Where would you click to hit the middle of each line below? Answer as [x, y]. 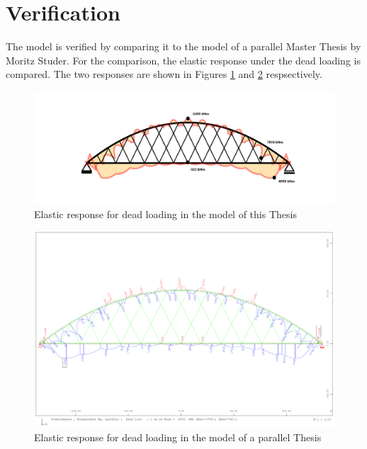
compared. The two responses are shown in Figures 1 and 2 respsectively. [164, 74]
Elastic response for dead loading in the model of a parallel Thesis [178, 437]
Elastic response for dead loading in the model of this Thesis [165, 214]
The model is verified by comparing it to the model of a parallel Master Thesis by [183, 46]
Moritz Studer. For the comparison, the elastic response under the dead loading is [183, 60]
